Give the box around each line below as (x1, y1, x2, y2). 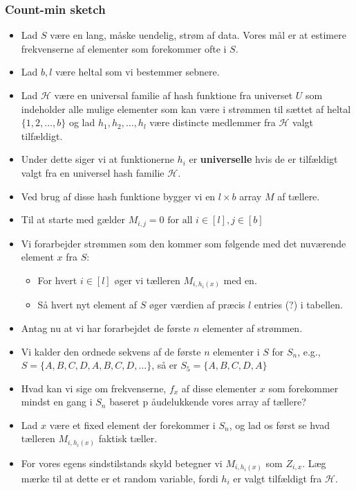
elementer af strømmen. (203, 320, 303, 335)
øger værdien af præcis (149, 297, 245, 312)
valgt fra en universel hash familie (21, 165, 165, 180)
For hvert (37, 272, 77, 287)
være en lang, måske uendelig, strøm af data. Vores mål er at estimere (50, 28, 346, 42)
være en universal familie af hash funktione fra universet (54, 88, 293, 102)
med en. (223, 272, 257, 287)
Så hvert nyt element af (37, 297, 138, 312)
